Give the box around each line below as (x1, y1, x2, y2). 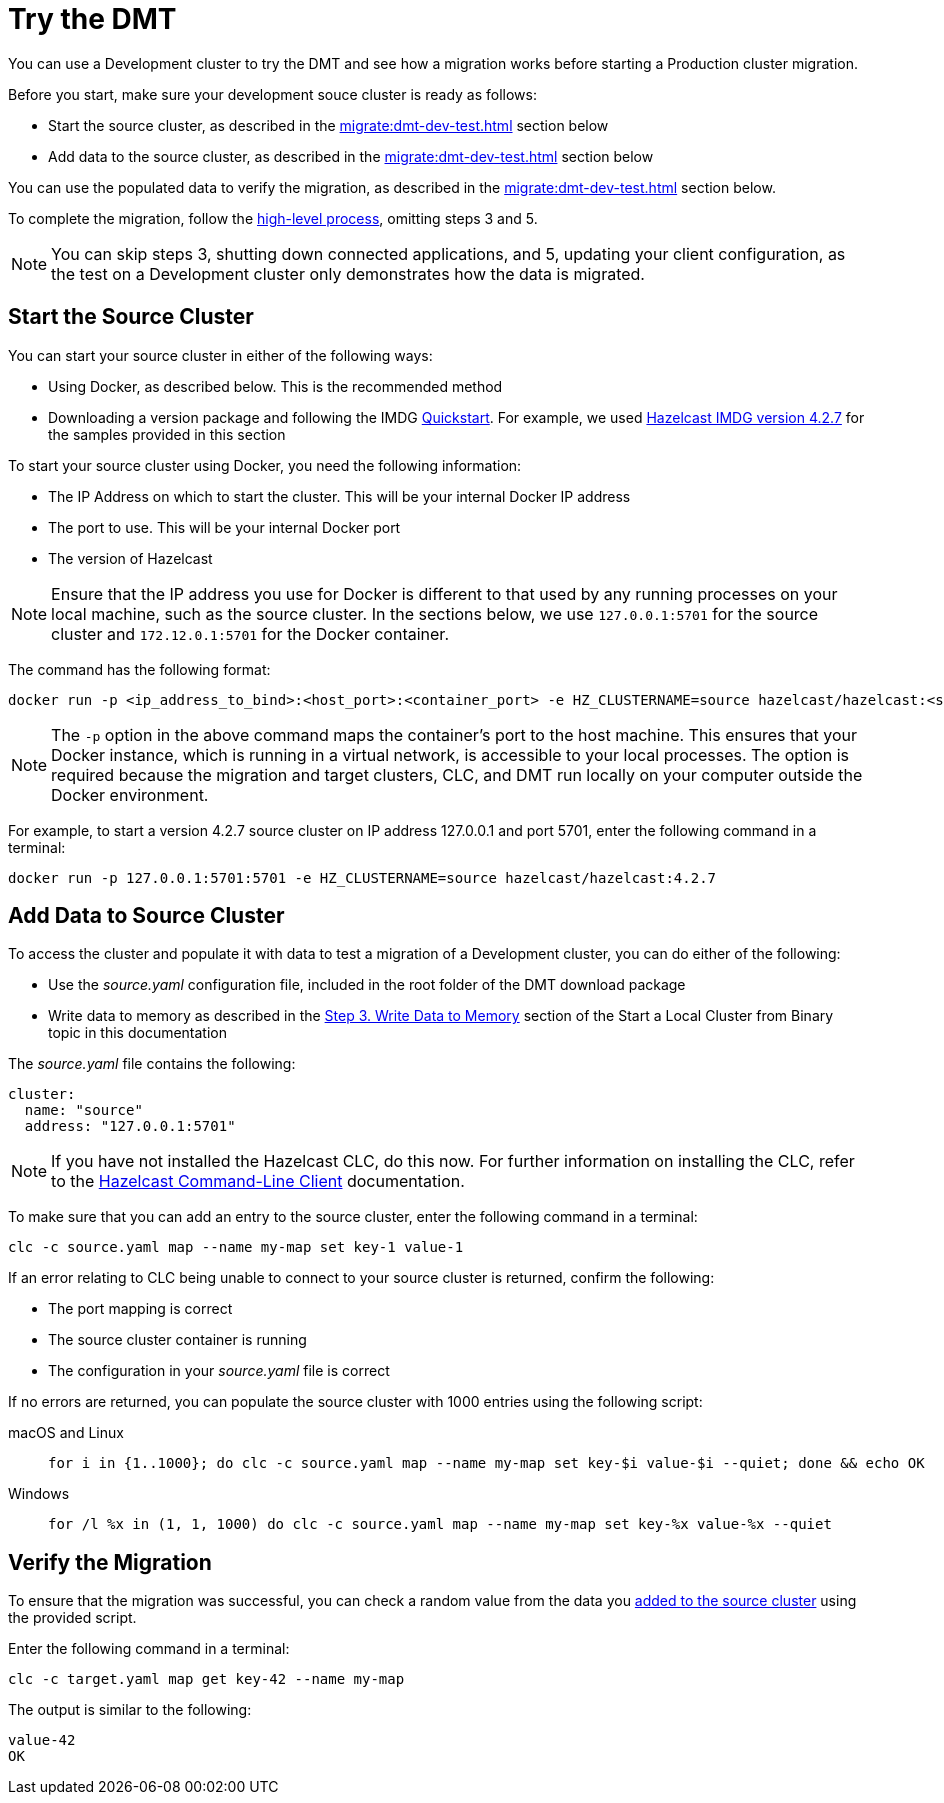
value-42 (8, 1732, 76, 1749)
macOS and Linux (8, 1424, 124, 1442)
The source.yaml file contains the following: (8, 1055, 296, 1073)
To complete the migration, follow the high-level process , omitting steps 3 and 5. (8, 209, 538, 227)
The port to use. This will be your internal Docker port (48, 518, 401, 536)
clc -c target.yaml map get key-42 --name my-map (8, 1671, 405, 1688)
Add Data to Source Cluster (8, 903, 285, 929)
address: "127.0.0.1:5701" (24, 1118, 236, 1135)
